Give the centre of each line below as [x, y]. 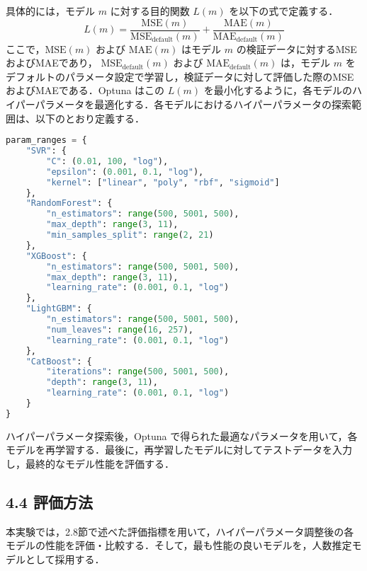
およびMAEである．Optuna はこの [85, 90]
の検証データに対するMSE [297, 48]
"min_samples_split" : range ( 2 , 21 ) [130, 235]
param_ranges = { [46, 140]
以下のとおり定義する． [90, 118]
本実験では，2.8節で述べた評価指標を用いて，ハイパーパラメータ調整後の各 [180, 531]
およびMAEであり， [52, 63]
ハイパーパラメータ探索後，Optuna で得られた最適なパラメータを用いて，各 [182, 436]
